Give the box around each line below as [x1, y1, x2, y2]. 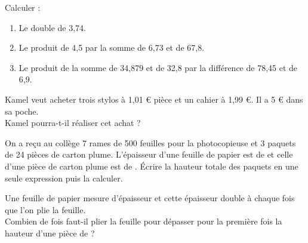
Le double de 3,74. [19, 21, 86, 33]
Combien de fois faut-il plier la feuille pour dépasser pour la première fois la [5, 215, 282, 227]
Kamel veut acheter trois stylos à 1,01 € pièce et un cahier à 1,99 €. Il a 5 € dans [5, 93, 303, 105]
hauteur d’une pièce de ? [5, 226, 95, 239]
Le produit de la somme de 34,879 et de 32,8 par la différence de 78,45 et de [19, 61, 298, 73]
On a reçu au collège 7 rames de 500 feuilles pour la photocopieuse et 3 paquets [5, 136, 296, 149]
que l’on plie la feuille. [5, 203, 86, 216]
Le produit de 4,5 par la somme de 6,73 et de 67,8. [19, 41, 205, 54]
